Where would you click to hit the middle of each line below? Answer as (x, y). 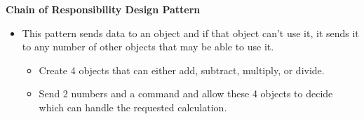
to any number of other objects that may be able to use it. (148, 47)
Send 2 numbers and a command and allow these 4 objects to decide (186, 93)
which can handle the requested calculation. (133, 107)
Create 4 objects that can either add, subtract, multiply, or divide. (182, 70)
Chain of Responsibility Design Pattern (103, 9)
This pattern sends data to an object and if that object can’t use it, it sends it (190, 33)
